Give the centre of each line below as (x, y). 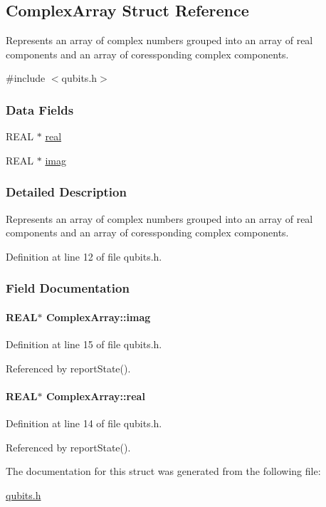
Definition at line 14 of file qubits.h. (84, 423)
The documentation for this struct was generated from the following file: (163, 471)
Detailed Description (66, 192)
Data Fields (40, 109)
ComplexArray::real (95, 396)
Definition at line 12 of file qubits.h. (84, 256)
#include (26, 78)
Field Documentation (68, 288)
